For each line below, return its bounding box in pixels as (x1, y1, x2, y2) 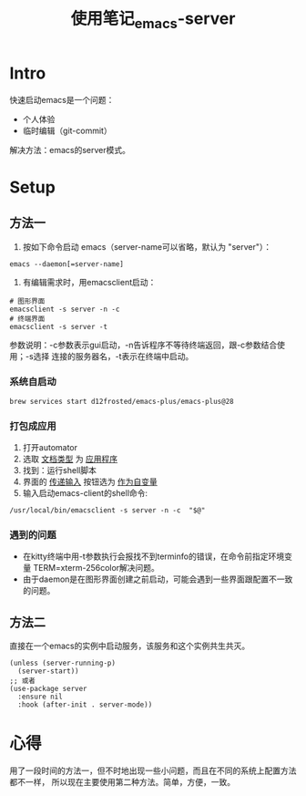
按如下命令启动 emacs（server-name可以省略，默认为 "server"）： (22, 241, 271, 252)
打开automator (22, 442, 78, 453)
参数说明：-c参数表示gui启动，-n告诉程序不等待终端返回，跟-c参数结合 (9, 339, 278, 350)
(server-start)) (17, 667, 79, 676)
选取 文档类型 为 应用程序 (22, 453, 118, 465)
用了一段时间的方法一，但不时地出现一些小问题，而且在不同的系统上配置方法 (9, 765, 297, 776)
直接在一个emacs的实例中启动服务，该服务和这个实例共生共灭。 (9, 640, 250, 652)
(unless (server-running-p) (9, 658, 117, 668)
